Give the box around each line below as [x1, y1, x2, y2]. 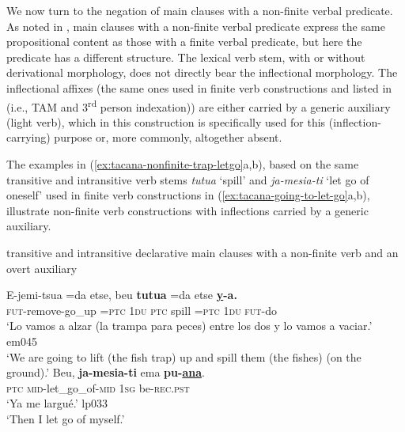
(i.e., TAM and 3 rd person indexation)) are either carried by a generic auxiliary [6, 96, 391, 115]
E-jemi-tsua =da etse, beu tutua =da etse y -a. [6, 286, 237, 303]
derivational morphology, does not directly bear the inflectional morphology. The [6, 64, 398, 81]
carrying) [6, 129, 51, 146]
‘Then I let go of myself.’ [6, 410, 125, 426]
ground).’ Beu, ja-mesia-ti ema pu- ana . [6, 364, 205, 381]
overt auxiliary [6, 260, 78, 276]
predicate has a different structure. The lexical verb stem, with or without [6, 48, 365, 65]
